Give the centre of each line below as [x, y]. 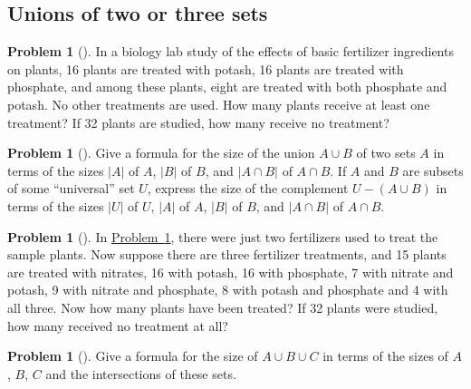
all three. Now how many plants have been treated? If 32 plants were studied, [223, 307]
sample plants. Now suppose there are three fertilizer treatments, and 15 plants [227, 254]
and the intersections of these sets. [141, 373]
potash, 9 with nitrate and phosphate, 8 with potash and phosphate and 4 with [228, 290]
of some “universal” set [71, 188]
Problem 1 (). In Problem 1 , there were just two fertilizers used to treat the [223, 236]
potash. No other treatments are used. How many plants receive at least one [219, 104]
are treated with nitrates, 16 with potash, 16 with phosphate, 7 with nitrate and [231, 272]
